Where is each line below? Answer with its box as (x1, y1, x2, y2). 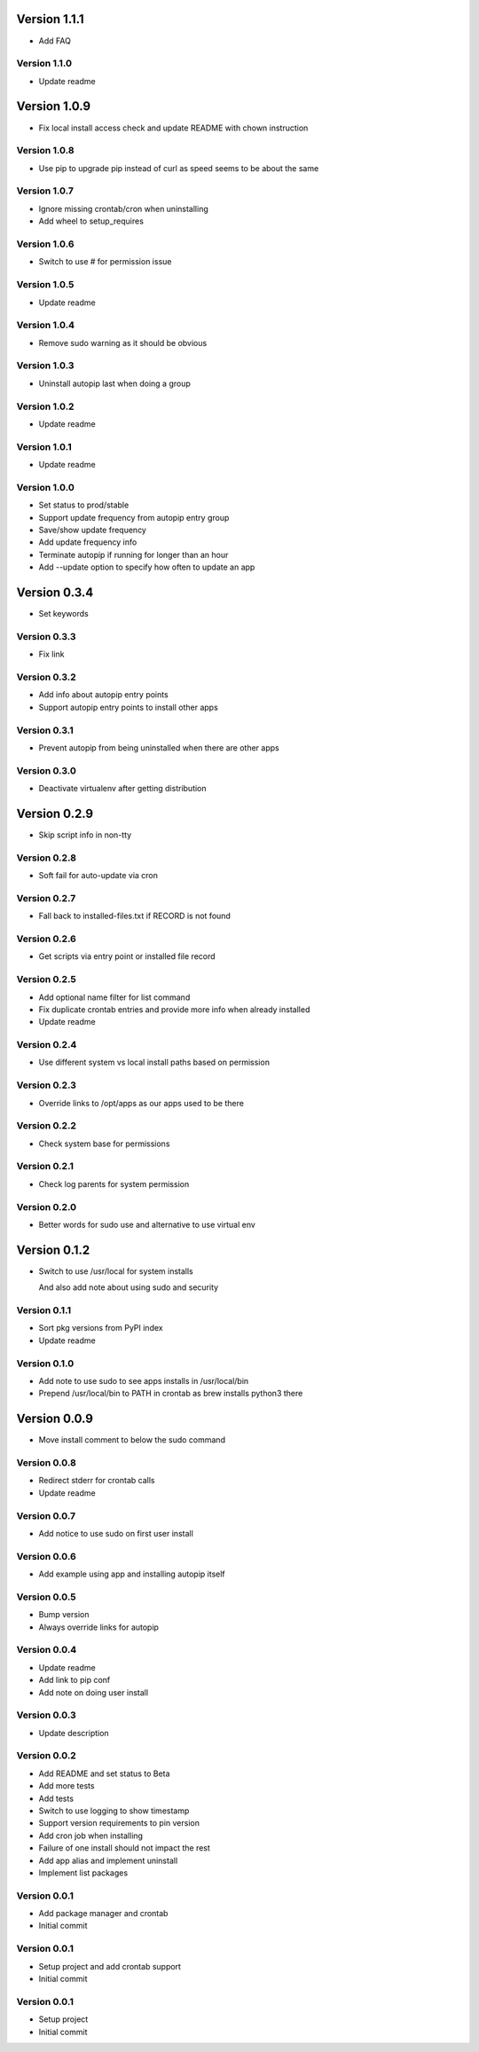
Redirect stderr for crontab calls (38, 1475, 155, 1486)
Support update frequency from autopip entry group (38, 512, 230, 523)
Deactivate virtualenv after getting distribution (38, 783, 208, 794)
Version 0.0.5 (16, 1591, 76, 1603)
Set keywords (38, 609, 89, 619)
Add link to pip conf (38, 1675, 111, 1686)
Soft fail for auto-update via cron (38, 870, 159, 881)
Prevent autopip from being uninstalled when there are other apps (38, 742, 279, 753)
